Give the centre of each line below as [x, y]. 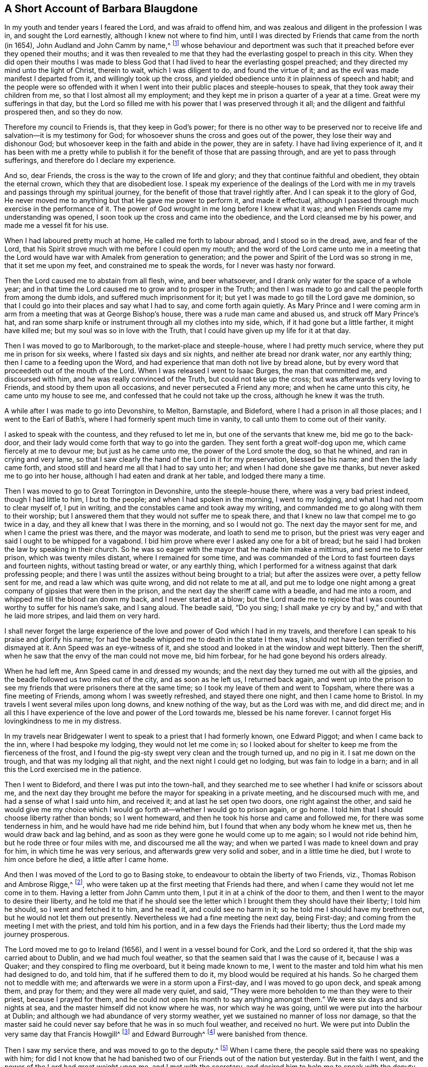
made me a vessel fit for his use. [57, 226]
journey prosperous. [37, 934]
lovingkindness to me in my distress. [63, 721]
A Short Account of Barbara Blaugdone [101, 9]
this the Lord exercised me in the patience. [73, 770]
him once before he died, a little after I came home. [86, 860]
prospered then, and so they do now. [64, 112]
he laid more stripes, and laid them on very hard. [82, 616]
